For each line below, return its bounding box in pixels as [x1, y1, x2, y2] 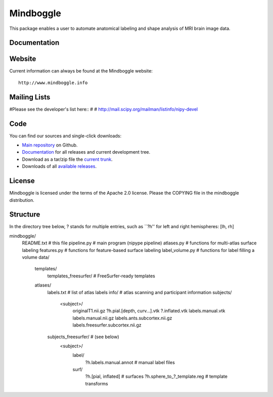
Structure [9, 210, 40, 219]
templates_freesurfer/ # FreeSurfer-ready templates [47, 273, 155, 279]
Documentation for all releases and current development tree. [22, 149, 151, 155]
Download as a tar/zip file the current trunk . [22, 156, 113, 162]
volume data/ [22, 254, 50, 260]
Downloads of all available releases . [22, 163, 97, 169]
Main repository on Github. [22, 142, 78, 148]
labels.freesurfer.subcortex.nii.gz [72, 322, 142, 328]
